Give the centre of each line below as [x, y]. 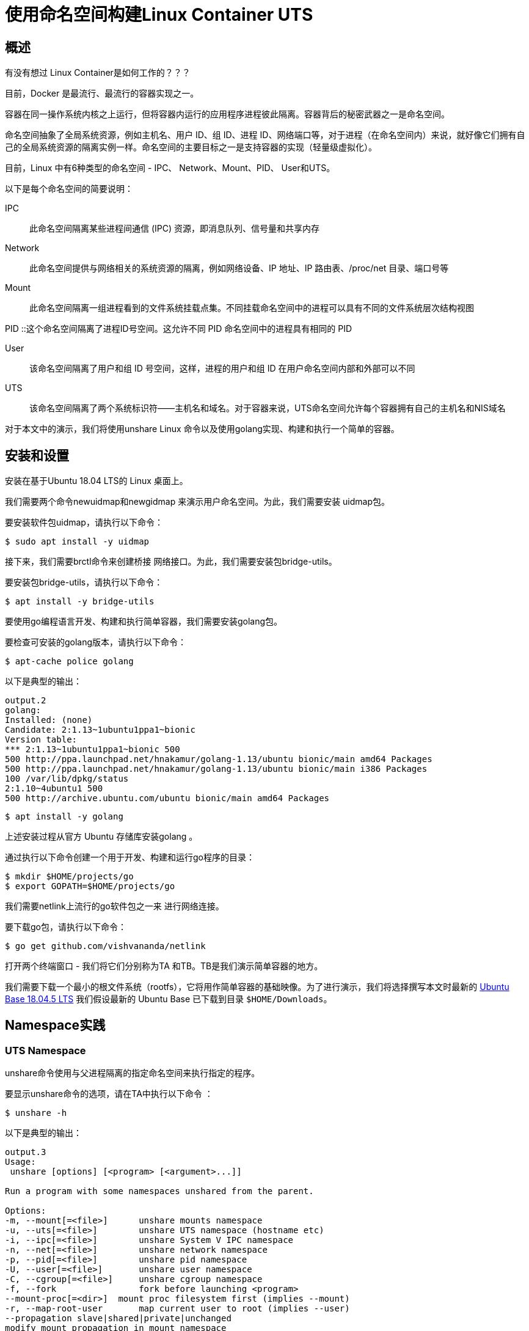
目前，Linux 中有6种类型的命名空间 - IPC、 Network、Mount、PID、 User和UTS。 [170, 168]
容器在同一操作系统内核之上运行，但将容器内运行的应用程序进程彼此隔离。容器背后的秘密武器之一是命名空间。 [227, 114]
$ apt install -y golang [64, 817]
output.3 [26, 1152]
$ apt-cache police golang [69, 662]
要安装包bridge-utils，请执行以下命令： [84, 582]
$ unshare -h [36, 1113]
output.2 [26, 701]
